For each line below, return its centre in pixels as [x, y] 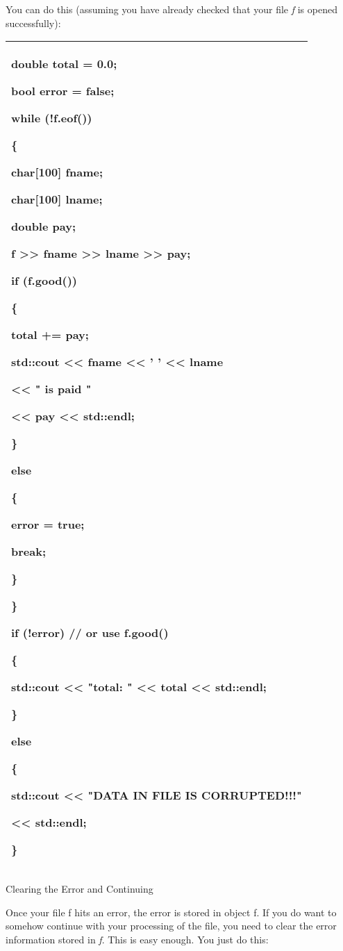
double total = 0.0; [64, 64]
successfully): [33, 23]
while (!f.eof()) [52, 118]
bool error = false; [63, 91]
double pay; [44, 226]
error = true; [48, 524]
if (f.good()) [44, 281]
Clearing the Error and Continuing [80, 889]
